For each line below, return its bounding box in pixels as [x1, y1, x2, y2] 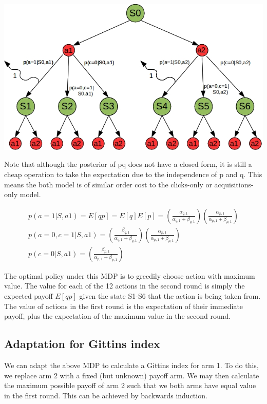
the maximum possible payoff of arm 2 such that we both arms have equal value [4, 380, 256, 391]
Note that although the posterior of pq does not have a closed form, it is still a [4, 159, 252, 169]
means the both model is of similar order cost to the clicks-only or [4, 179, 212, 189]
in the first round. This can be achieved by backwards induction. [4, 390, 207, 400]
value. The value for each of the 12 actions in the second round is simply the [4, 280, 245, 291]
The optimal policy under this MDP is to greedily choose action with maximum [4, 270, 255, 281]
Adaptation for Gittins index [4, 336, 160, 352]
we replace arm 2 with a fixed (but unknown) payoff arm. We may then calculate [4, 370, 259, 380]
